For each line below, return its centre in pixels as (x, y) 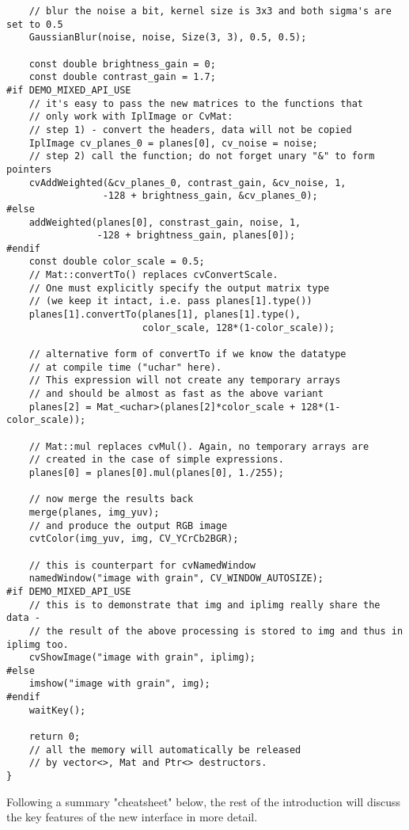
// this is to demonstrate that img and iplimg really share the (204, 605)
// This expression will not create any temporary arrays (185, 381)
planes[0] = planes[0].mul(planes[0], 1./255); (156, 472)
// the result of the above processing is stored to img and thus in (216, 631)
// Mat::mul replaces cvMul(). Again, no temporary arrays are (199, 446)
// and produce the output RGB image (128, 525)
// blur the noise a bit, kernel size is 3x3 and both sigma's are (210, 11)
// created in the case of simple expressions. (156, 460)
